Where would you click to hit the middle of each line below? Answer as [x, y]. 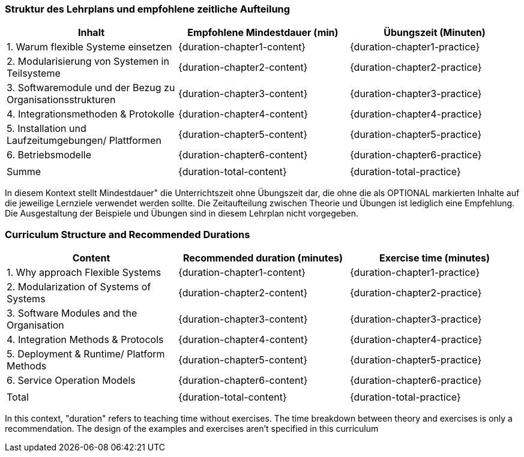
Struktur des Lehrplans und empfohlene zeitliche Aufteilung [148, 9]
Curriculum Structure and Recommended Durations [128, 234]
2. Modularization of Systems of [79, 287]
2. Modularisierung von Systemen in [88, 61]
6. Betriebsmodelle [49, 155]
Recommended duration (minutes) [263, 258]
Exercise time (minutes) [435, 258]
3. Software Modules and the [72, 313]
